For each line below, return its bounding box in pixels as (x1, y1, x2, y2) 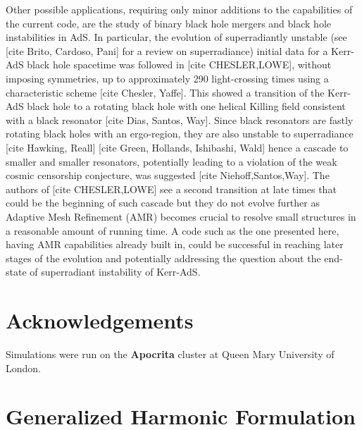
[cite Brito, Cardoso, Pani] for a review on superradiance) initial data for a (6, 43, 328, 58)
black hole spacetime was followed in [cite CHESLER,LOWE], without (27, 57, 332, 72)
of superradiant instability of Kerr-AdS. (30, 264, 201, 279)
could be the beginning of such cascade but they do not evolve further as (6, 195, 320, 210)
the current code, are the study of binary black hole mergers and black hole (6, 16, 331, 30)
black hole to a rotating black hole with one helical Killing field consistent (27, 99, 346, 113)
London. (6, 360, 41, 375)
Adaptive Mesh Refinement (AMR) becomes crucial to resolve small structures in (6, 209, 356, 223)
